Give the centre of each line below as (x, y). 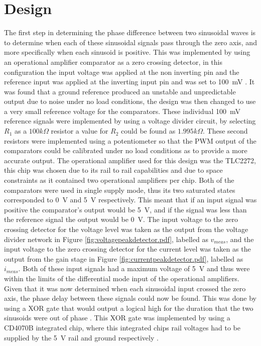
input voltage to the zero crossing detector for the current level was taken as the (127, 249)
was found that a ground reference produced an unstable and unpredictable (120, 91)
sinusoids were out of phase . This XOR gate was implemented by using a (117, 318)
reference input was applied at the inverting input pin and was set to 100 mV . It (129, 82)
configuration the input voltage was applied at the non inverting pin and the (122, 72)
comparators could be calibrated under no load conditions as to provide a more (126, 150)
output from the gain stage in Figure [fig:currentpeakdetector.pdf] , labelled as (124, 258)
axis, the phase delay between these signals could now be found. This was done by (130, 298)
